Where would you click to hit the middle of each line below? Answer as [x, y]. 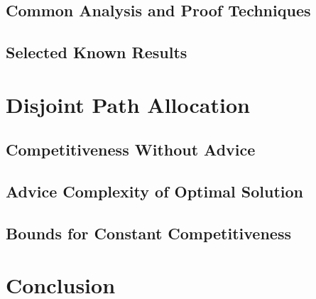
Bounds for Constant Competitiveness [148, 233]
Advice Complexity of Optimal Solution [154, 191]
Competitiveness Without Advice [131, 149]
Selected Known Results [97, 52]
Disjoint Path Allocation [128, 104]
